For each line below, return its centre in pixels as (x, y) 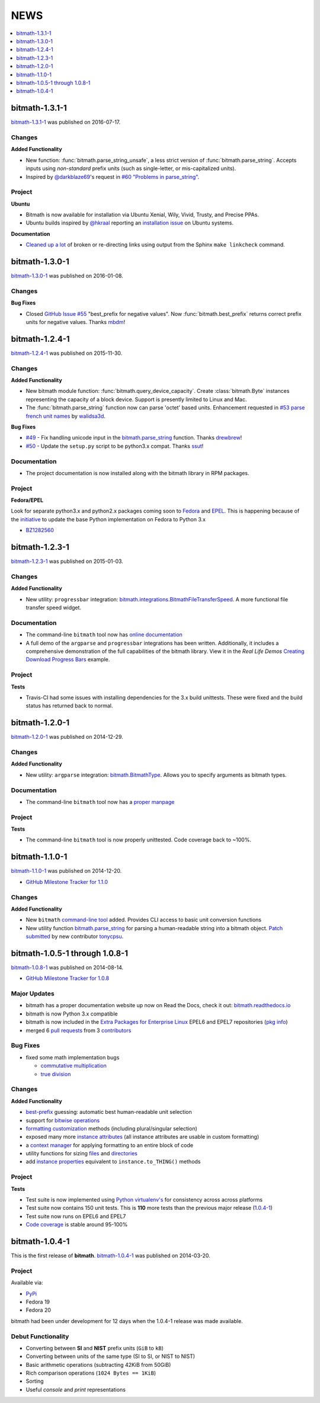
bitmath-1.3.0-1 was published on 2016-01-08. (67, 276)
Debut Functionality (40, 1336)
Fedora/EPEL (27, 500)
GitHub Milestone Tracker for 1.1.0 (67, 882)
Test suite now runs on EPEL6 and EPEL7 (76, 1216)
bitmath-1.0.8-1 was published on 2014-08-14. (67, 967)
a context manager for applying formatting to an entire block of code (110, 1145)
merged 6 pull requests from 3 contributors (79, 1030)
